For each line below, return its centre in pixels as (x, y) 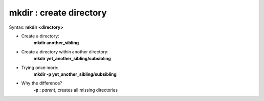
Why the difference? (42, 83)
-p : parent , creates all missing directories (76, 90)
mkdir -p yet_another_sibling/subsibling (75, 74)
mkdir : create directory (58, 13)
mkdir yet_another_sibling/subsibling (72, 59)
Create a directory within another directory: (65, 51)
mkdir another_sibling (56, 43)
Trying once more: (40, 67)
